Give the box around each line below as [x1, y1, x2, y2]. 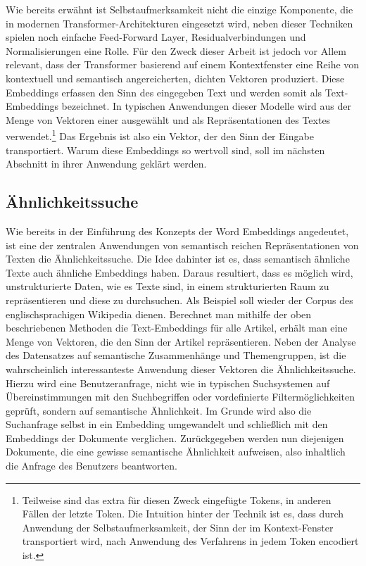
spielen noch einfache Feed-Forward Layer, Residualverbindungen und [6, 30, 306, 44]
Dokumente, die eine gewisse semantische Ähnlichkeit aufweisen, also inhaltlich [6, 444, 346, 459]
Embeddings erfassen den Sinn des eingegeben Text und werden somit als [6, 84, 322, 99]
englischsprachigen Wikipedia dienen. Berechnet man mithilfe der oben [6, 306, 312, 321]
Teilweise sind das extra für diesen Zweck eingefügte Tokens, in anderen [22, 492, 332, 507]
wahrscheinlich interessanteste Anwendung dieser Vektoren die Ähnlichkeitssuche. [6, 361, 356, 376]
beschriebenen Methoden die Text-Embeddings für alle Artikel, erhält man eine [6, 320, 348, 335]
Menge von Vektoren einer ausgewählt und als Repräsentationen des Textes [6, 112, 331, 127]
